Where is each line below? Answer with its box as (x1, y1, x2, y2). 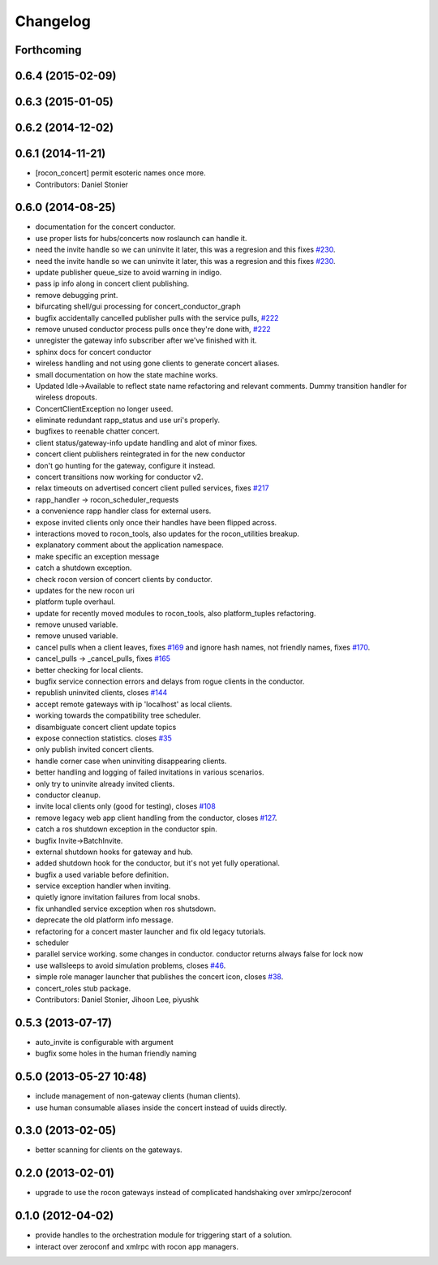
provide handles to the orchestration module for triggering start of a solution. (35, 1230, 292, 1240)
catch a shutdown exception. (35, 563, 132, 572)
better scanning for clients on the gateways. (35, 1145, 182, 1155)
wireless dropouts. (35, 392, 97, 402)
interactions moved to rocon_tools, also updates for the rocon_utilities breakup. (35, 529, 300, 538)
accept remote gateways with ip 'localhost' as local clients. (35, 699, 233, 709)
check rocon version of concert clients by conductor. (35, 574, 213, 584)
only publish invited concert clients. (35, 745, 154, 754)
